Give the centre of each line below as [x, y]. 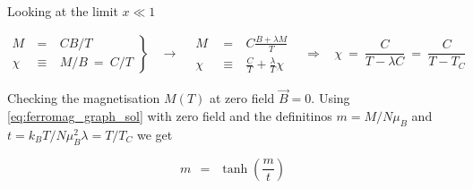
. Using [331, 98]
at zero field [242, 98]
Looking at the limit [63, 11]
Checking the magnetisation [84, 98]
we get [155, 134]
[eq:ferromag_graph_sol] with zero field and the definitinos [170, 115]
